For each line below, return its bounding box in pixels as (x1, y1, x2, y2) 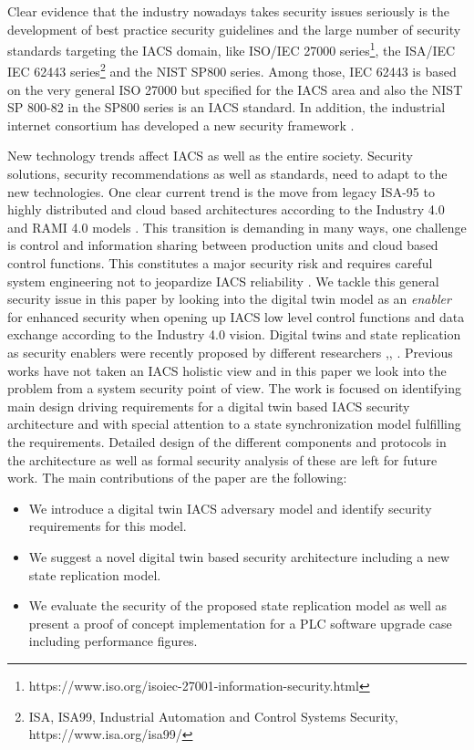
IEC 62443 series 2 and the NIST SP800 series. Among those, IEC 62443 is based (7, 59, 457, 81)
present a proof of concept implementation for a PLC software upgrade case (28, 613, 452, 632)
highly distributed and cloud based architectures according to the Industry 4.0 (7, 200, 445, 219)
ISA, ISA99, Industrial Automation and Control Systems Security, (28, 706, 398, 725)
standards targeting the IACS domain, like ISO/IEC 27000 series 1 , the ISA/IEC (7, 38, 456, 59)
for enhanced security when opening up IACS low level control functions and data (7, 307, 465, 326)
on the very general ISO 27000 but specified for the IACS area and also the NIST (7, 79, 463, 99)
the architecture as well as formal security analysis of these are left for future (7, 450, 438, 469)
